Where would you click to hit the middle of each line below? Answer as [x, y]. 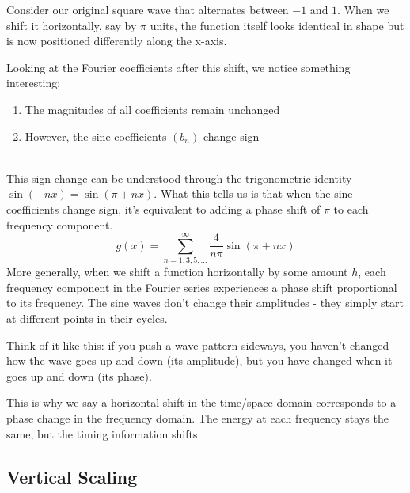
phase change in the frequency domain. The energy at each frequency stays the [197, 418]
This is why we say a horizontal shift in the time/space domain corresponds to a [201, 402]
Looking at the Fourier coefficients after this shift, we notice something [178, 67]
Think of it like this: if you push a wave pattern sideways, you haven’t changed [198, 345]
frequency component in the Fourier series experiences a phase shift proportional [202, 287]
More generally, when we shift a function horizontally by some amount [177, 272]
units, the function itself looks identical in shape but [277, 25]
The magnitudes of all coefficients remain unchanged [152, 109]
